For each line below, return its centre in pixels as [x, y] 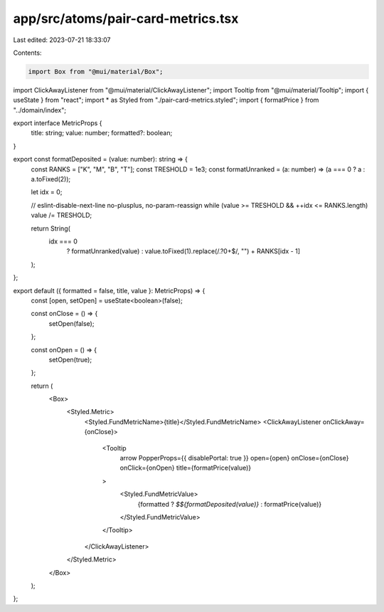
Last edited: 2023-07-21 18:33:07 [62, 40]
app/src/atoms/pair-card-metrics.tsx [126, 19]
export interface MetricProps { [58, 123]
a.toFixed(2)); [51, 179]
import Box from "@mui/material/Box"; [96, 72]
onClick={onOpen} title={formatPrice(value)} [186, 468]
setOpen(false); [71, 323]
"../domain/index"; [40, 110]
